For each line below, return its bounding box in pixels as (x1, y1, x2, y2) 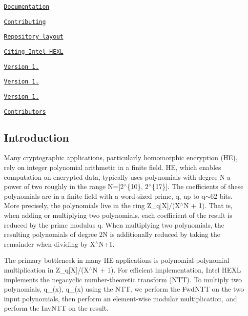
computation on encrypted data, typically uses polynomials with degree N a (4, 171, 231, 182)
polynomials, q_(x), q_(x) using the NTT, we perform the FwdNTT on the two (4, 284, 244, 294)
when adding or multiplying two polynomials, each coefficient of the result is (4, 210, 232, 220)
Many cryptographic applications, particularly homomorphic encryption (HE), (4, 152, 238, 163)
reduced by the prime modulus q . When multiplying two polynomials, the (4, 219, 225, 230)
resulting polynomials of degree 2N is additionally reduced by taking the (4, 229, 220, 239)
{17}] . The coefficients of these (152, 181, 244, 191)
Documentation (4, 3, 50, 10)
